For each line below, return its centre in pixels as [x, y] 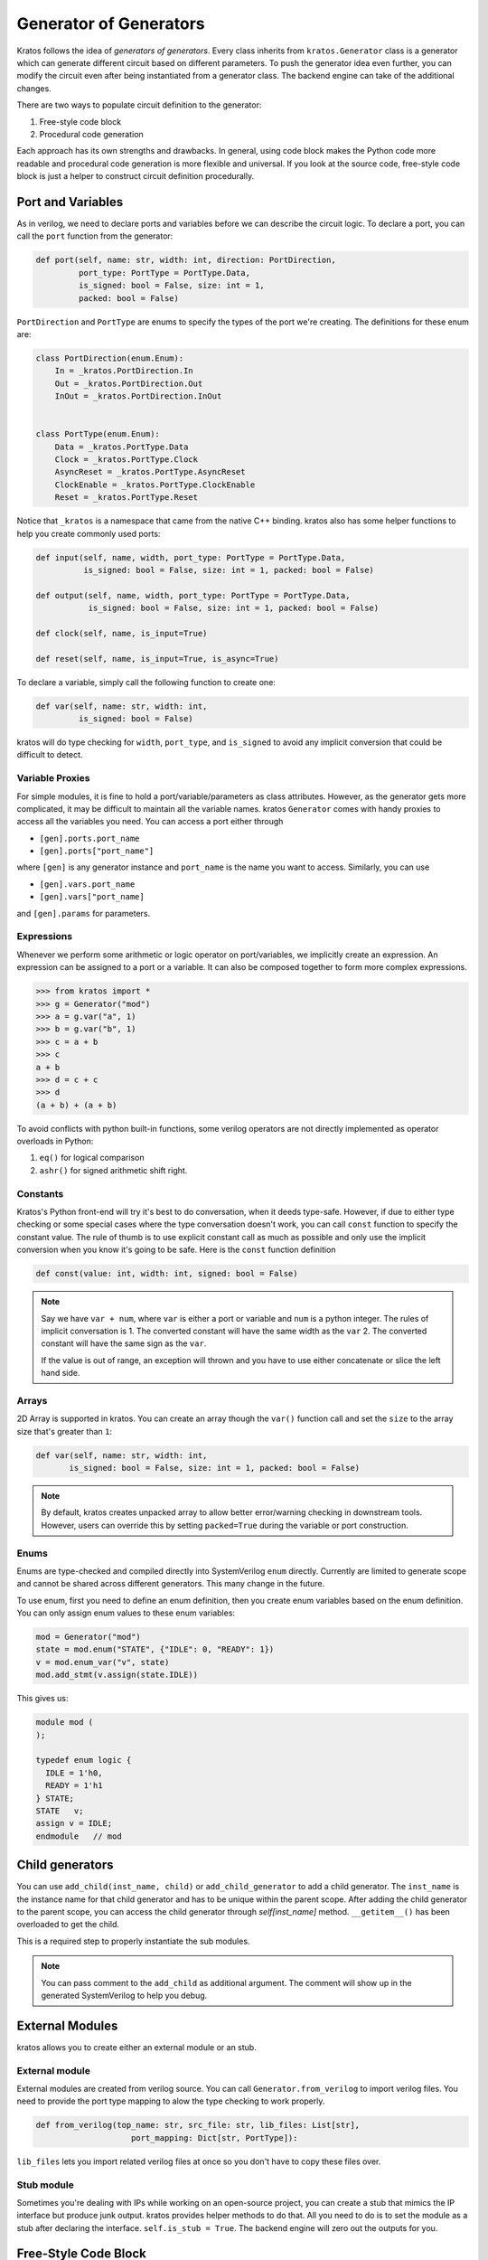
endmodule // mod [79, 1836]
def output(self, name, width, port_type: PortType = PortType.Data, [193, 595]
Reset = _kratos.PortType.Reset [127, 498]
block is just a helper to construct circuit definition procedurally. [136, 176]
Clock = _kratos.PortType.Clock [127, 460]
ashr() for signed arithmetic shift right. [113, 1170]
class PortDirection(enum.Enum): [110, 358]
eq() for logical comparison [92, 1158]
